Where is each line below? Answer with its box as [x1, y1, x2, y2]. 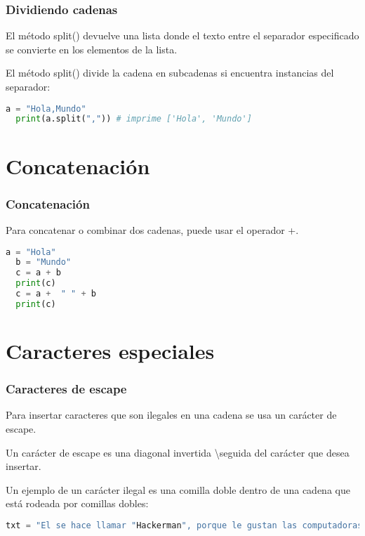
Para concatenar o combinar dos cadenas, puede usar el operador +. [6, 222, 299, 237]
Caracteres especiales [6, 336, 215, 365]
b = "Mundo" [15, 257, 72, 268]
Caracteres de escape [6, 380, 127, 398]
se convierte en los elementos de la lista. [6, 41, 178, 56]
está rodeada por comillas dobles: [6, 496, 149, 511]
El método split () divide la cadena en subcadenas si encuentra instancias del [6, 65, 334, 80]
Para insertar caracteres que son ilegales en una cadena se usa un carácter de [6, 407, 337, 422]
